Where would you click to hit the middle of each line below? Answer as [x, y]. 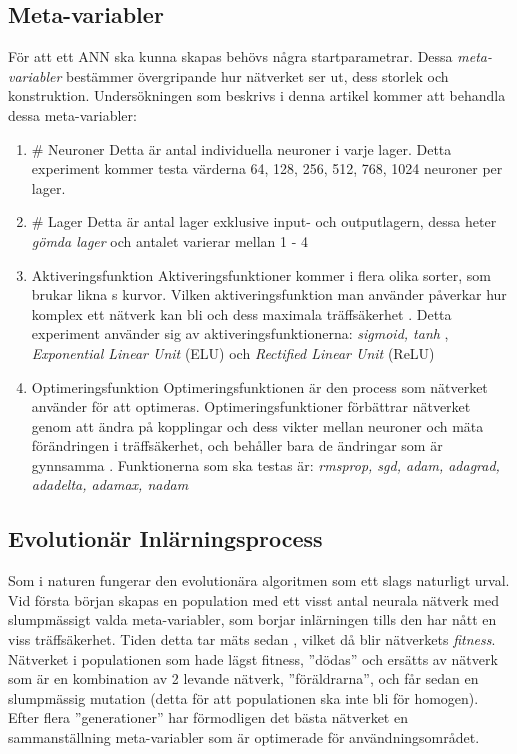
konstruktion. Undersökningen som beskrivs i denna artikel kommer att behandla [257, 95]
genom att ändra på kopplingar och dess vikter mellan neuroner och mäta [257, 425]
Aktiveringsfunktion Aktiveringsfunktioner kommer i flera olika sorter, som [261, 274]
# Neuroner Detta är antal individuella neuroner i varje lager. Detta [241, 148]
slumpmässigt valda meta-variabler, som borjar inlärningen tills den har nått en [252, 619]
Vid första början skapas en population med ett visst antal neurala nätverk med [253, 599]
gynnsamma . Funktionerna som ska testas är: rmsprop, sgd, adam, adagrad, [265, 464]
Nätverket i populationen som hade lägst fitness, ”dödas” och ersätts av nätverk [253, 658]
